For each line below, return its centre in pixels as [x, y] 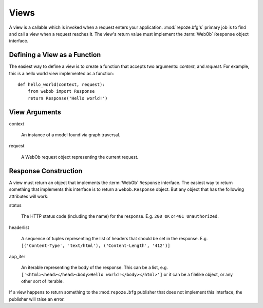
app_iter [17, 256]
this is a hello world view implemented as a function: [62, 73]
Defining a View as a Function [55, 55]
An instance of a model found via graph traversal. [71, 135]
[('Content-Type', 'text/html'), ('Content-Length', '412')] [96, 246]
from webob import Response [61, 91]
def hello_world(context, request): [61, 85]
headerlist [19, 227]
